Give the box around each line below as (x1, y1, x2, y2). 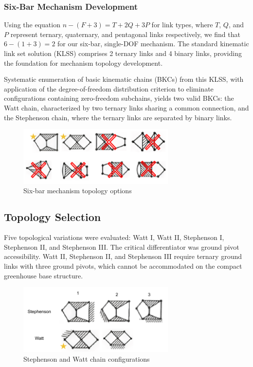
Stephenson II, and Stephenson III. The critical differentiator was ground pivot (4, 241, 239, 252)
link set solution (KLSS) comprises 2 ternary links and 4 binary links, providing (4, 48, 242, 58)
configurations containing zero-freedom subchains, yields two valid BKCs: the (4, 93, 234, 103)
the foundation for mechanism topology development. (4, 57, 163, 68)
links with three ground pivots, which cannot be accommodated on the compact (4, 261, 242, 271)
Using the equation (4, 19, 60, 30)
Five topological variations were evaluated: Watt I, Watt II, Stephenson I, (4, 232, 224, 242)
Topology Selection (4, 209, 101, 224)
